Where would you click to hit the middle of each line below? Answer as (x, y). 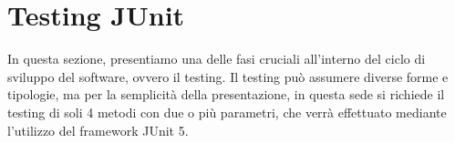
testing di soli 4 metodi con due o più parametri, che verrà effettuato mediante (227, 112)
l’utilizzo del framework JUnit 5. (98, 130)
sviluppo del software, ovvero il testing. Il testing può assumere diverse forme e (228, 76)
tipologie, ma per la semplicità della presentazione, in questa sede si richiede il (226, 94)
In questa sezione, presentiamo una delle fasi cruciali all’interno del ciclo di (217, 59)
